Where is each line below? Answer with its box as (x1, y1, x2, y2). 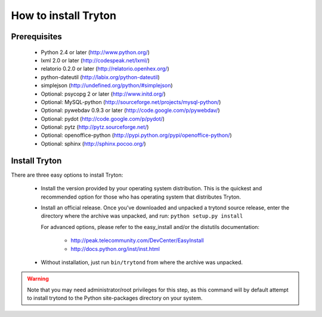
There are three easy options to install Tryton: (11, 171, 123, 178)
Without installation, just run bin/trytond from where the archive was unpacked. (41, 259, 243, 266)
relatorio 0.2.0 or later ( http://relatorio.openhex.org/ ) (41, 65, 169, 73)
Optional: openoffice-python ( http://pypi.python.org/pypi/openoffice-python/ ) (41, 131, 232, 139)
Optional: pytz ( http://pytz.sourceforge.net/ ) (41, 124, 149, 131)
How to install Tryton (11, 9, 116, 22)
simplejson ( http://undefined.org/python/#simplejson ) (41, 82, 173, 89)
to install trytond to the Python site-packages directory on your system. (27, 294, 203, 302)
